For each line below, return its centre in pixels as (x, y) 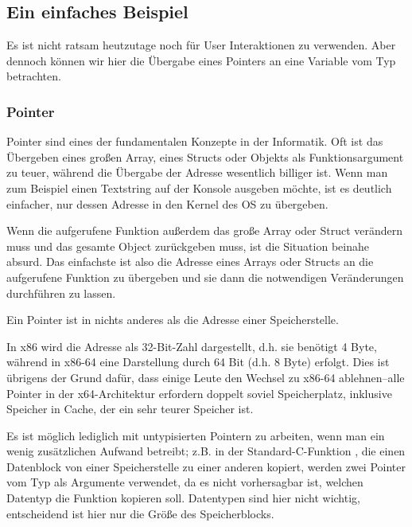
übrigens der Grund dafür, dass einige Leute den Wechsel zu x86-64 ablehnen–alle (206, 377)
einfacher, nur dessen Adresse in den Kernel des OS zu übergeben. (167, 203)
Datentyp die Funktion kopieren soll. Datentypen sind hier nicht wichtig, (183, 498)
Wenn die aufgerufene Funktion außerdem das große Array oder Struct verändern (205, 230)
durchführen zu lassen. (61, 293)
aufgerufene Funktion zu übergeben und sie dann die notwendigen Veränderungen (205, 277)
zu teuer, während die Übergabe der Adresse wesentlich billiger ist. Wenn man (197, 172)
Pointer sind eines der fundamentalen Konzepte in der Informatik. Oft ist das (195, 141)
